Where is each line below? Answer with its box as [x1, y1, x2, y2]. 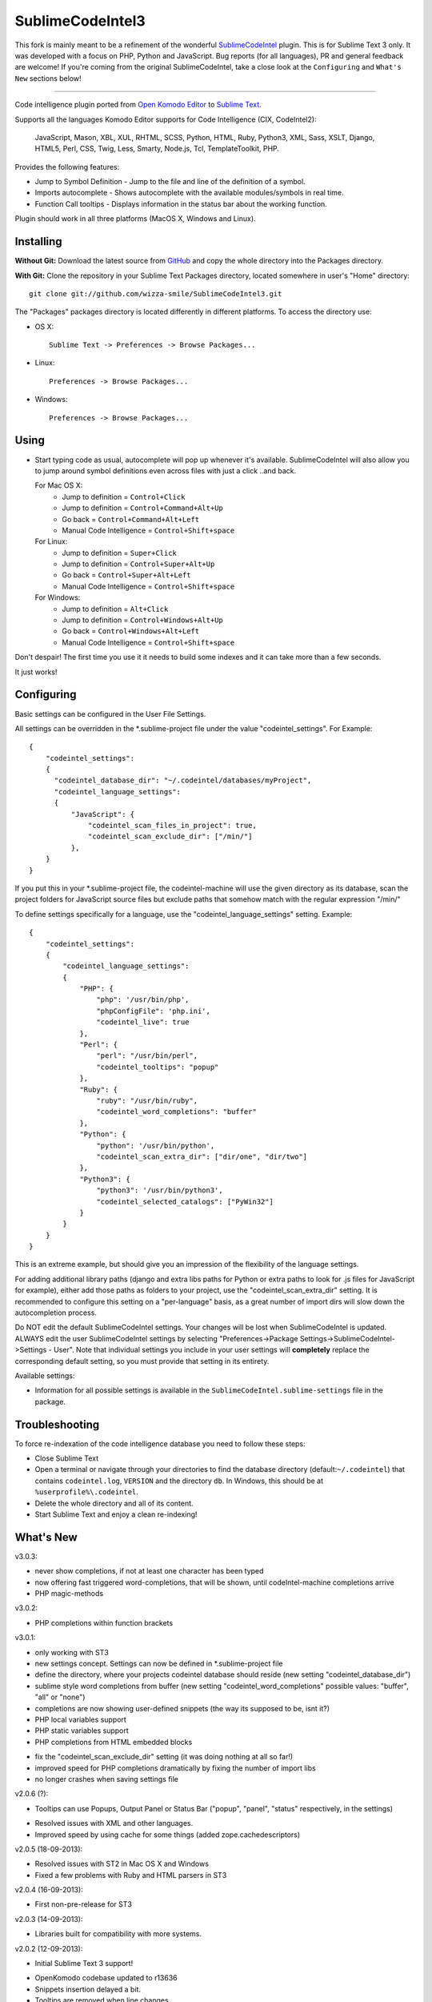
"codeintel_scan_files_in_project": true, [88, 821, 258, 830]
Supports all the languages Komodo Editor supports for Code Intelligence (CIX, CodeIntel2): [14, 115, 317, 124]
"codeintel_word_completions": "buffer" [96, 1108, 258, 1116]
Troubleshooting [14, 1417, 100, 1431]
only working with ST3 [34, 1647, 110, 1657]
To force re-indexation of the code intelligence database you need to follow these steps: [14, 1438, 306, 1449]
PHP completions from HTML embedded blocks [34, 1737, 193, 1747]
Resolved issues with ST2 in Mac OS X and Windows [34, 1859, 210, 1869]
